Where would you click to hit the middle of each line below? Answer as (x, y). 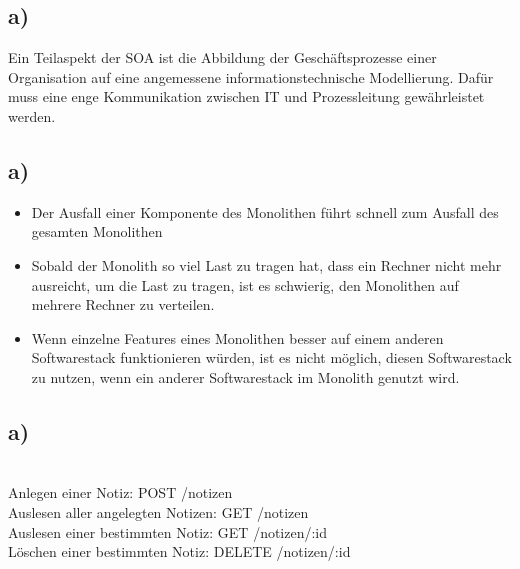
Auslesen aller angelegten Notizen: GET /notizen (158, 511)
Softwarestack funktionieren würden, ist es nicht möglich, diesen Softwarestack (271, 357)
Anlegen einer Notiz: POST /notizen (120, 492)
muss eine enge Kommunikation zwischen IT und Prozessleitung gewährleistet (246, 96)
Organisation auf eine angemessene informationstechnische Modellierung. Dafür (251, 76)
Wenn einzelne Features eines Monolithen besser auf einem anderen (237, 337)
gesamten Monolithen (97, 231)
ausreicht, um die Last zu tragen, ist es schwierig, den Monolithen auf (245, 284)
